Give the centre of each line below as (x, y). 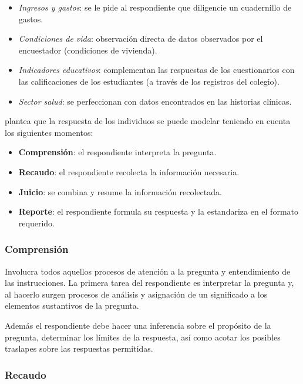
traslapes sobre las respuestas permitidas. (79, 348)
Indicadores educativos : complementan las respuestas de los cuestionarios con (156, 70)
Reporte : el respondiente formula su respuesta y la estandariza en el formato (158, 211)
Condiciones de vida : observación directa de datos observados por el (141, 39)
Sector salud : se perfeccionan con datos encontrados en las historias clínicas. (155, 101)
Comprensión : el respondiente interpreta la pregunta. (117, 152)
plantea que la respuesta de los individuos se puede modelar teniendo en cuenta (148, 121)
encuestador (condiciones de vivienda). (88, 50)
